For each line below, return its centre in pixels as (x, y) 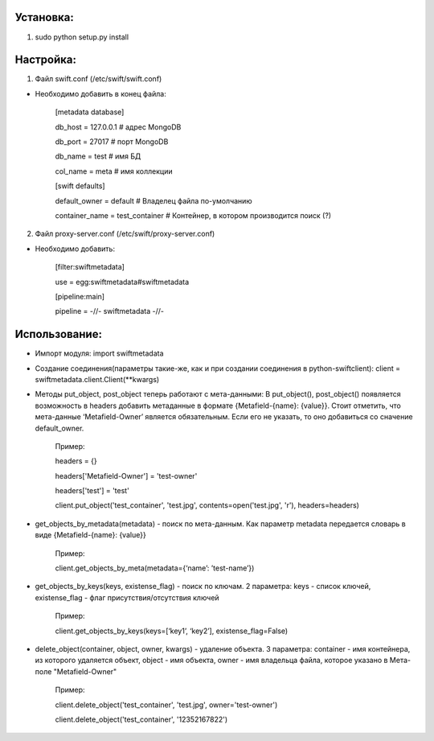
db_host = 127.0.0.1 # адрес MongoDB (118, 127)
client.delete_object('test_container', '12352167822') (141, 719)
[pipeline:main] (80, 296)
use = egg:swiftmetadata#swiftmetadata (122, 282)
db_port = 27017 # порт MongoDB (112, 142)
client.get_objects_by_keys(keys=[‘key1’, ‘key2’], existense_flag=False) (172, 631)
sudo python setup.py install (82, 37)
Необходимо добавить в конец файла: (100, 93)
